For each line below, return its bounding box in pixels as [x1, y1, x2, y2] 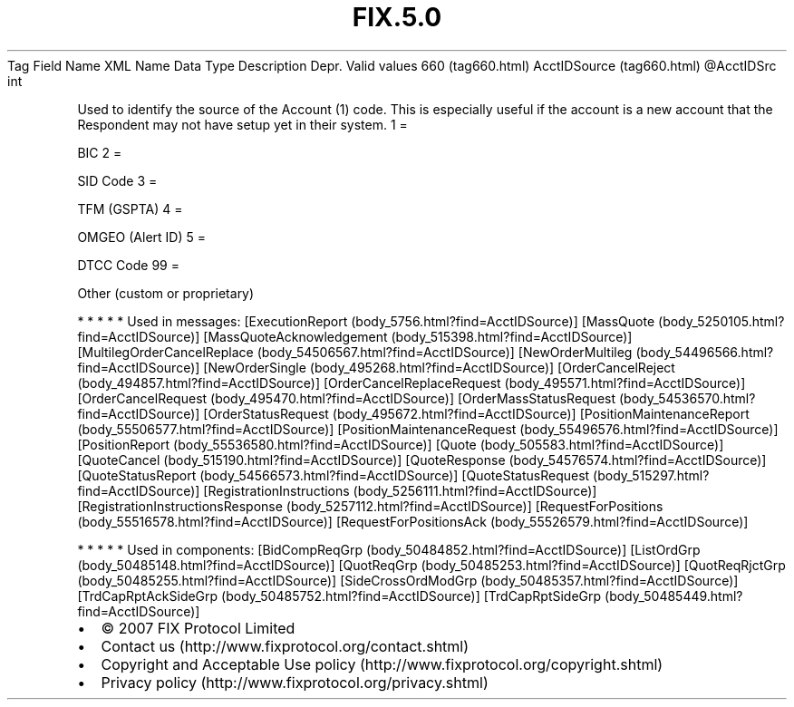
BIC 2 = [77, 144, 122, 160]
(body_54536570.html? [618, 390, 756, 406]
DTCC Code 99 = [77, 257, 179, 273]
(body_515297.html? [593, 467, 710, 483]
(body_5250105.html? [658, 313, 785, 329]
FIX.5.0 [352, 2, 442, 33]
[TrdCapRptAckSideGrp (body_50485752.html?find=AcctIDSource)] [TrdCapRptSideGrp [77, 587, 602, 604]
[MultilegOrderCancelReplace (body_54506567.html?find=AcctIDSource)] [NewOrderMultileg [77, 344, 633, 360]
